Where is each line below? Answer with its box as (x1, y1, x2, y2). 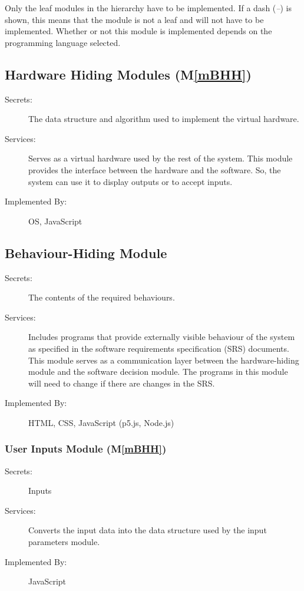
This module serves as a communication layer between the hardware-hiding (28, 354, 299, 366)
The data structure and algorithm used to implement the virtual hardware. (28, 113, 299, 125)
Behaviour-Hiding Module (5, 243, 167, 262)
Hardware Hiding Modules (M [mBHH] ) (5, 65, 252, 83)
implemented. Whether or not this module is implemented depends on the (5, 25, 272, 37)
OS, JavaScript (28, 214, 82, 227)
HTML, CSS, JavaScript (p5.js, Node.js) (28, 416, 174, 428)
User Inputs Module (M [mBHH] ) (5, 441, 167, 456)
